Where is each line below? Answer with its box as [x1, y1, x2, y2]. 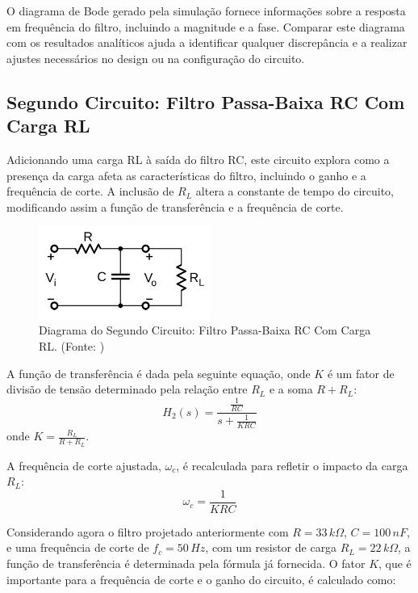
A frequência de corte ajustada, [6, 456, 161, 473]
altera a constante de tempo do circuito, [195, 183, 394, 200]
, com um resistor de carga [205, 539, 337, 556]
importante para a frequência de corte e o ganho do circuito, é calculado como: [6, 570, 396, 587]
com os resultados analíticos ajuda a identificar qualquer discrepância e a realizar [6, 34, 408, 51]
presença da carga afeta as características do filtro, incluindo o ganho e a [6, 166, 366, 183]
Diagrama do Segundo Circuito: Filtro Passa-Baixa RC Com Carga [39, 322, 371, 339]
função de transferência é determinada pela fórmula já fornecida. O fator [6, 554, 366, 571]
